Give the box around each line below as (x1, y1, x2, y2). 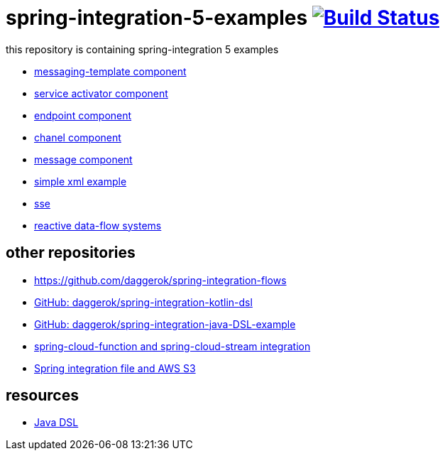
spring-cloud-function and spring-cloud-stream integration (34, 340, 311, 352)
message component (34, 153, 133, 165)
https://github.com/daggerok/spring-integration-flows (34, 273, 287, 286)
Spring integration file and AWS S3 (34, 362, 196, 374)
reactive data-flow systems (34, 219, 162, 232)
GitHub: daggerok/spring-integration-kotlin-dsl (34, 295, 253, 308)
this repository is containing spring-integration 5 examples (6, 43, 279, 55)
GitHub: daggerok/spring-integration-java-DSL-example (34, 317, 296, 330)
